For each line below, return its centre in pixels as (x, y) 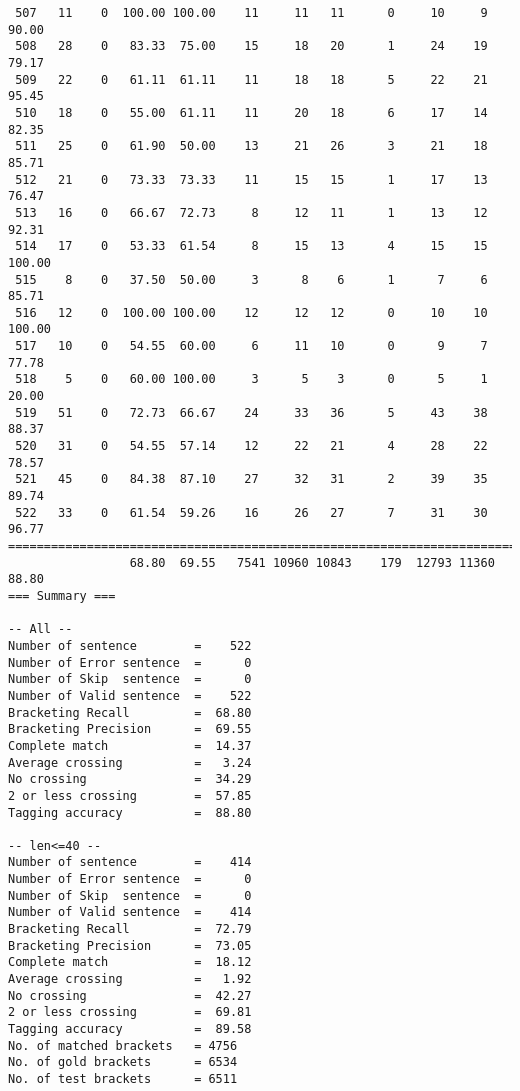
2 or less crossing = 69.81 (130, 1012)
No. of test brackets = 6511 (123, 1079)
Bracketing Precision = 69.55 (130, 729)
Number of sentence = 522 (130, 645)
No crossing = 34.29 (130, 779)
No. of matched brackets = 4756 (123, 1045)
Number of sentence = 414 (130, 862)
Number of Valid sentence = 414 (130, 912)
